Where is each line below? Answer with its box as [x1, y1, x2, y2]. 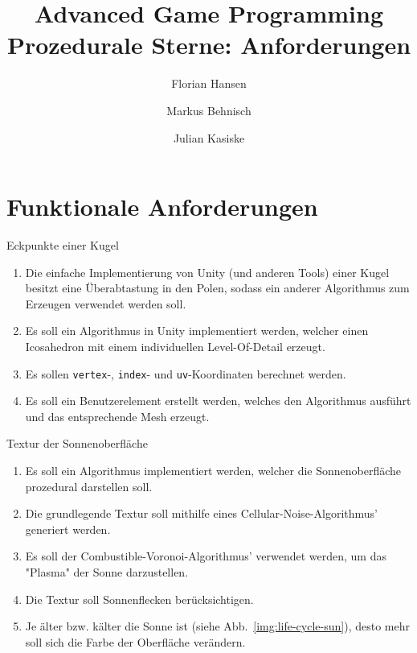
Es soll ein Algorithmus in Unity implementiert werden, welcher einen [25, 322, 369, 339]
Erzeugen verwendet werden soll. [25, 295, 186, 312]
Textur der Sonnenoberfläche [6, 435, 148, 452]
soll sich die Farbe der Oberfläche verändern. [25, 633, 246, 650]
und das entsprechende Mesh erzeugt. [25, 407, 210, 424]
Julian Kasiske [173, 129, 245, 146]
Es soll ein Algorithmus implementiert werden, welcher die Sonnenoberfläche [25, 462, 402, 479]
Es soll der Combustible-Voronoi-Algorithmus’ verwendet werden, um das [25, 548, 386, 564]
